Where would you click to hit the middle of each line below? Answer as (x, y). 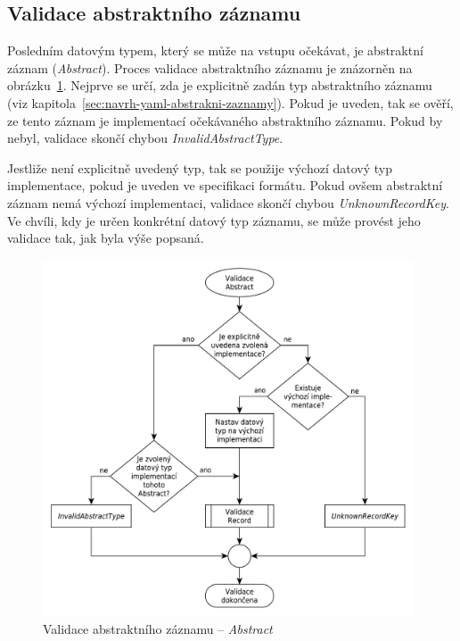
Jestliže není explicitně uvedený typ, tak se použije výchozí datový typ (200, 167)
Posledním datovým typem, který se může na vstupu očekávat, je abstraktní (215, 50)
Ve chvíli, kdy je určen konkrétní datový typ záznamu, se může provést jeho (214, 220)
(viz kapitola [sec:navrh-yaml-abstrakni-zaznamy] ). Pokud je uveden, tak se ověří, (230, 102)
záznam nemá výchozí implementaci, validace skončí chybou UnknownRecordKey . (228, 202)
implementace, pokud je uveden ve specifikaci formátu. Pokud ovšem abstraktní (225, 185)
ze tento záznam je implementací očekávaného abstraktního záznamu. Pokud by (225, 120)
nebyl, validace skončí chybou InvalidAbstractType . (145, 138)
